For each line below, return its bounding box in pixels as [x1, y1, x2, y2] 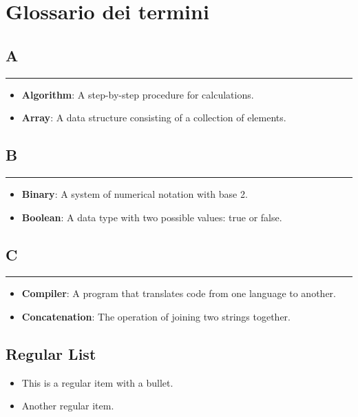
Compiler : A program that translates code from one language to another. [21, 286, 336, 301]
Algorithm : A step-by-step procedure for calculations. [21, 87, 254, 101]
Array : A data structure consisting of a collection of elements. [21, 110, 286, 125]
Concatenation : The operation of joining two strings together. [21, 309, 291, 323]
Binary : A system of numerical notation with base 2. [21, 186, 248, 201]
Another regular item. [21, 398, 114, 413]
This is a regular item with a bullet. [21, 375, 173, 389]
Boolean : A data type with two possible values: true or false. [21, 210, 282, 224]
